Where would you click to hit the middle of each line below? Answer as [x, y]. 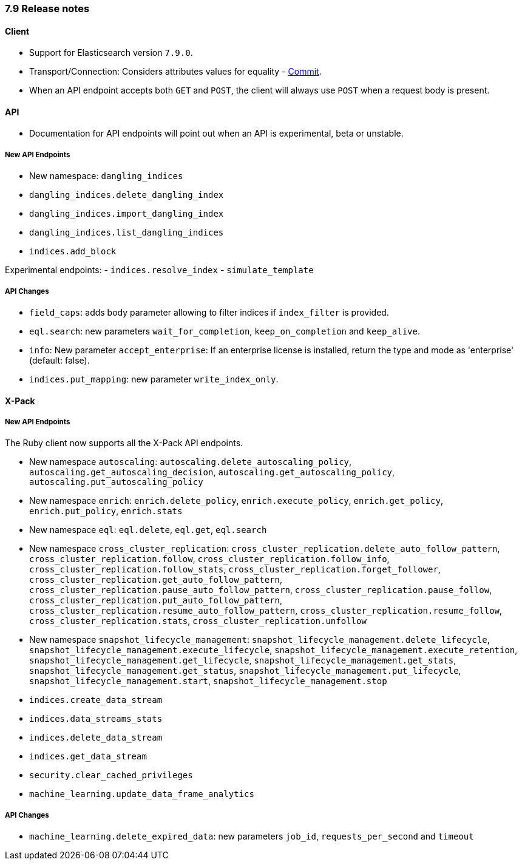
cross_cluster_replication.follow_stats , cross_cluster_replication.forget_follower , [235, 569]
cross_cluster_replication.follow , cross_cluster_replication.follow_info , [209, 559]
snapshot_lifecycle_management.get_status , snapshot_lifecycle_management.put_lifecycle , [245, 671]
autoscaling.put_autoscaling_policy [116, 482]
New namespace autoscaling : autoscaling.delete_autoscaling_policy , [191, 462]
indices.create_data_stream [96, 700]
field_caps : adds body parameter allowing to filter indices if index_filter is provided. [209, 312]
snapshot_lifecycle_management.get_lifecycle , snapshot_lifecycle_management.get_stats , [243, 660]
